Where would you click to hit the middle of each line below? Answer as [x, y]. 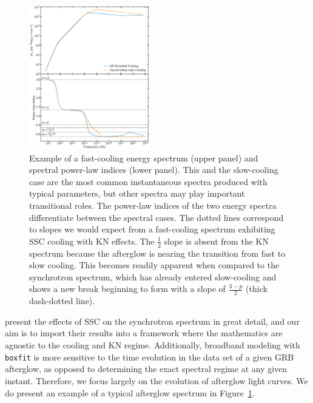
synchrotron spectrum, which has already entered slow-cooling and [153, 276]
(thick [257, 289]
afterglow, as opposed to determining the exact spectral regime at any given [146, 369]
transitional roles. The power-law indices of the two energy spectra [153, 205]
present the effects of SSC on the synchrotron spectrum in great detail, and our [152, 321]
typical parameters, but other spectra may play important [137, 193]
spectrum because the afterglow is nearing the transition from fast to [157, 253]
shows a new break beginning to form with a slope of [127, 289]
